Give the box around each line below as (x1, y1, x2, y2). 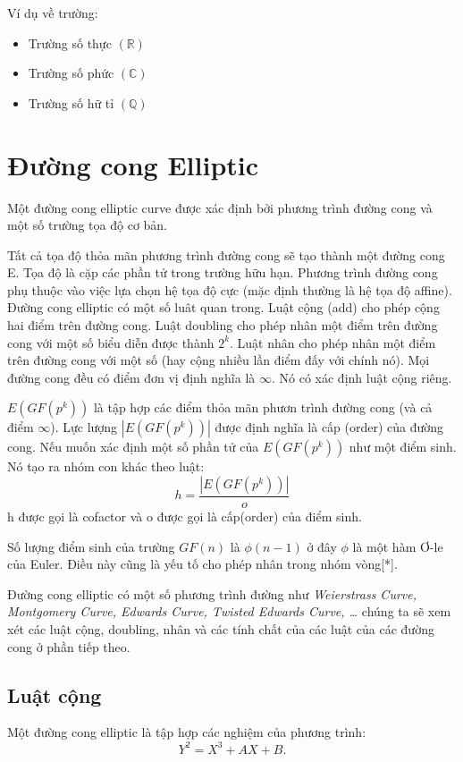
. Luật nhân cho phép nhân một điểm (230, 333, 436, 351)
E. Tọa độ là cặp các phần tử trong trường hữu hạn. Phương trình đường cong (7, 263, 438, 282)
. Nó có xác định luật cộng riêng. (271, 368, 452, 386)
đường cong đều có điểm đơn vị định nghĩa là (7, 368, 256, 386)
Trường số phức (28, 63, 114, 82)
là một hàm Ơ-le (352, 537, 443, 555)
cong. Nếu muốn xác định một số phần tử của (7, 437, 259, 456)
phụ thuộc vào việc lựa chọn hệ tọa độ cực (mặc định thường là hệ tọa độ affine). (7, 280, 452, 299)
